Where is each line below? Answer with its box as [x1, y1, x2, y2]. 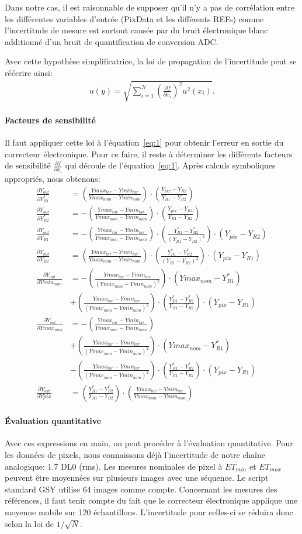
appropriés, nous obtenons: [5, 173, 100, 185]
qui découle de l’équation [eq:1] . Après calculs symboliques [65, 159, 276, 171]
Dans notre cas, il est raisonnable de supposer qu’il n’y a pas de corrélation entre [5, 1, 295, 13]
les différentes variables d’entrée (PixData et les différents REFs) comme [5, 12, 264, 25]
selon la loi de [5, 517, 54, 529]
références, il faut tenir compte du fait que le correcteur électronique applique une [5, 494, 298, 507]
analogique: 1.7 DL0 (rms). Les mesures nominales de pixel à [5, 460, 223, 472]
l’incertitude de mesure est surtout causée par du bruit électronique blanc [5, 24, 268, 36]
